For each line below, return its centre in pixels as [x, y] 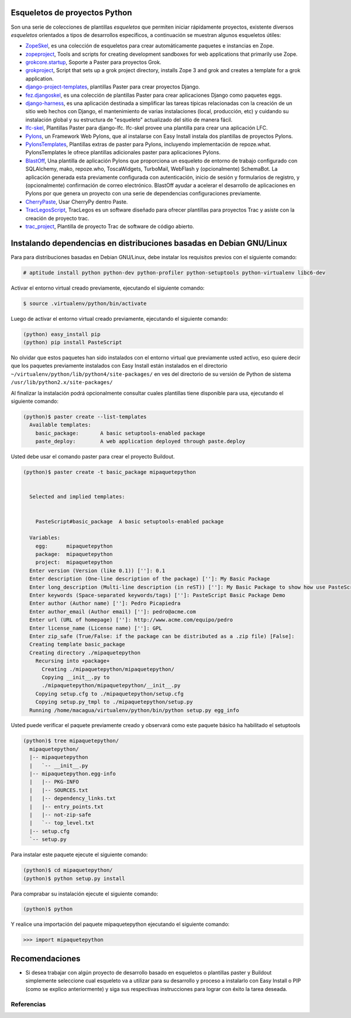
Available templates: [61, 425]
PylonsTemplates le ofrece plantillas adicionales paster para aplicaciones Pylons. [123, 152]
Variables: [45, 538]
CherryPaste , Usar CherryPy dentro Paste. [77, 202]
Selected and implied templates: [77, 497]
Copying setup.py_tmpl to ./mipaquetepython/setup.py [114, 702]
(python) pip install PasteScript [73, 342]
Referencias [28, 1004]
